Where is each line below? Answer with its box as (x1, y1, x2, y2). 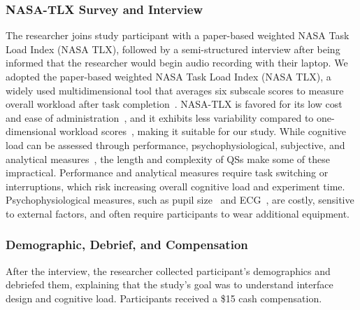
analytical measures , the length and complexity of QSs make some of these (6, 151, 330, 166)
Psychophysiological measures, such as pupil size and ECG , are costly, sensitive (6, 192, 354, 207)
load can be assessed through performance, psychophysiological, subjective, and (6, 137, 345, 152)
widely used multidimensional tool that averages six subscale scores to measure (6, 83, 344, 97)
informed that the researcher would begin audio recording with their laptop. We (6, 55, 348, 70)
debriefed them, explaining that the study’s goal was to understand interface (6, 277, 333, 292)
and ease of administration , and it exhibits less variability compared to (6, 110, 314, 125)
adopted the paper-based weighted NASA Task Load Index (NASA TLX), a (6, 69, 331, 83)
